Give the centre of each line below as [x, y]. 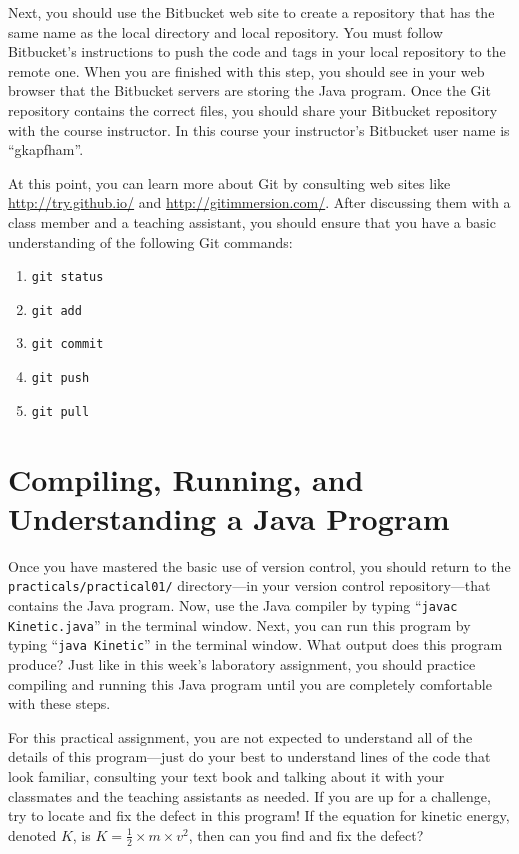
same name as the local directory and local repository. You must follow [225, 31]
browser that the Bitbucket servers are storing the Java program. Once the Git [249, 90]
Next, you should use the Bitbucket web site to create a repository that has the [251, 12]
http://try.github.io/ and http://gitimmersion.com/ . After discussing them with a [259, 202]
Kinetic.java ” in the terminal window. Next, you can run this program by [239, 624]
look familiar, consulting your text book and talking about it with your [226, 775]
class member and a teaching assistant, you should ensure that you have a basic [252, 221]
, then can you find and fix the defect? [306, 834]
